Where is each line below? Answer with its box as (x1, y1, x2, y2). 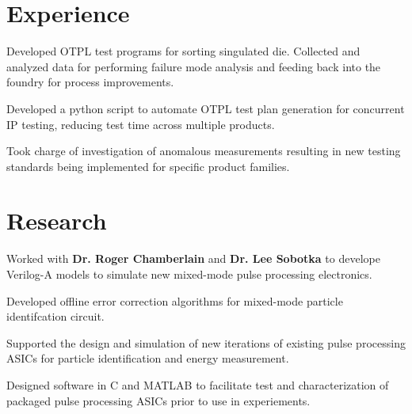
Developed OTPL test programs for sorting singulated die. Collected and (6, 43, 360, 59)
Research (6, 204, 107, 237)
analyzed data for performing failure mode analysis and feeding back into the (6, 58, 381, 74)
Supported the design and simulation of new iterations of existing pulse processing (6, 334, 406, 351)
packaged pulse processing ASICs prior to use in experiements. (6, 392, 311, 408)
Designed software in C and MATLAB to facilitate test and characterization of (6, 376, 389, 393)
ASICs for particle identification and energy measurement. (6, 350, 289, 367)
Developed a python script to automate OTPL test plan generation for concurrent (6, 100, 405, 116)
